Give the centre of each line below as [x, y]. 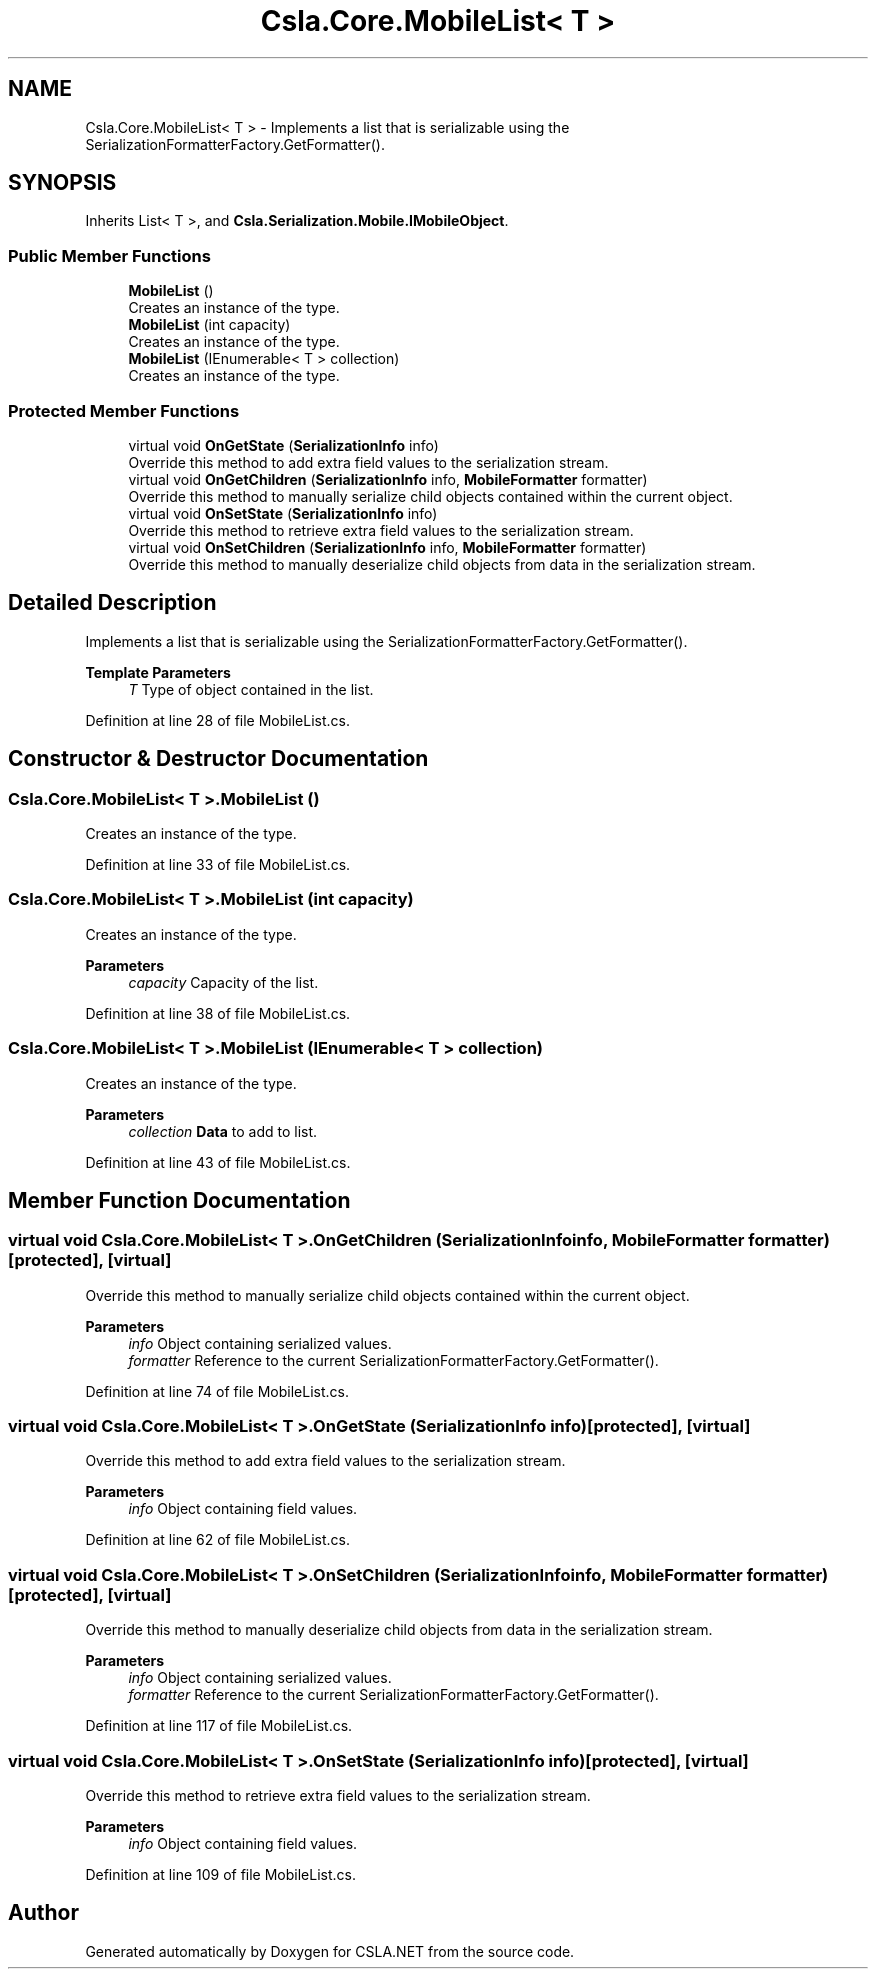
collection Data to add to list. [223, 1131]
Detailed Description [112, 603]
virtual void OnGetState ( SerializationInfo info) [283, 445]
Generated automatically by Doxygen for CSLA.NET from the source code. [330, 1951]
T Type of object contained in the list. [251, 689]
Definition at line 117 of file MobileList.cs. [219, 1726]
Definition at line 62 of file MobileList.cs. [218, 1540]
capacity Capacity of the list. [223, 982]
